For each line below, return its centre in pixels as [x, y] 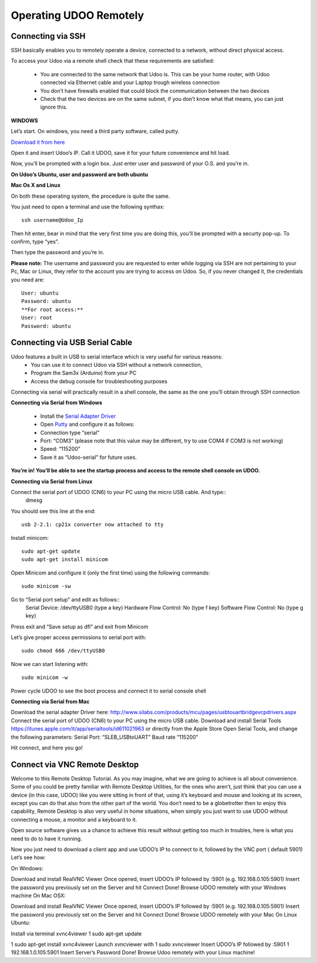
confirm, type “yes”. [35, 242]
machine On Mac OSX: [38, 896]
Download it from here [38, 142]
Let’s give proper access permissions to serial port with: [78, 637]
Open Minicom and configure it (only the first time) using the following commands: [111, 573]
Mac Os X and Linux [36, 185]
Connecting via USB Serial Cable [72, 342]
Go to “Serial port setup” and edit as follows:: [65, 599]
